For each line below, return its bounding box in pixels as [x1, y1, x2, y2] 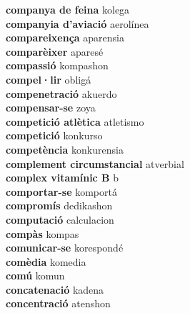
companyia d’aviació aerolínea [6, 16, 149, 31]
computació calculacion [6, 212, 114, 227]
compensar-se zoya [6, 100, 96, 115]
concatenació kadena [6, 282, 104, 297]
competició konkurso [6, 128, 103, 143]
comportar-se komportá [6, 184, 117, 199]
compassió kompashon [6, 58, 109, 73]
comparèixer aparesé [6, 44, 104, 59]
